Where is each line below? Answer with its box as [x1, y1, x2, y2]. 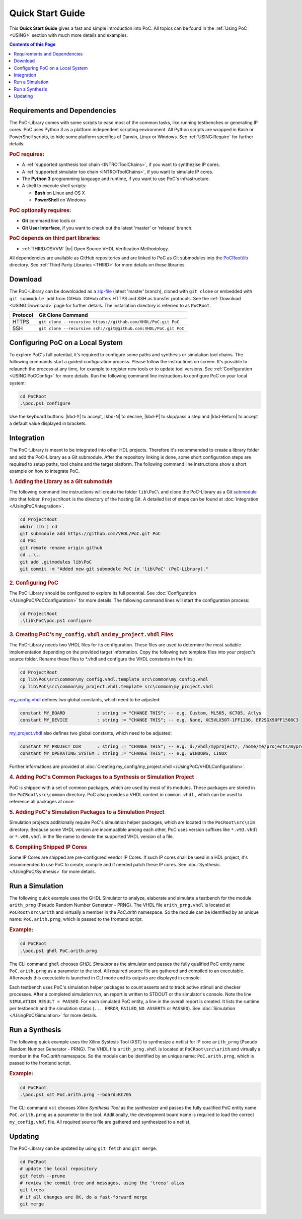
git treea [20, 1187, 44, 1193]
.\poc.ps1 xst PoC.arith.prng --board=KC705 [20, 1092, 132, 1097]
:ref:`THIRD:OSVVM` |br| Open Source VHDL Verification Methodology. [22, 245, 170, 252]
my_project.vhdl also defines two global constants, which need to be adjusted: [9, 730, 172, 736]
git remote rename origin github [20, 545, 103, 550]
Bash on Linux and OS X [34, 190, 85, 196]
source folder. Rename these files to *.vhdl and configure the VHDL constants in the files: [9, 656, 194, 662]
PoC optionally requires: [9, 207, 71, 214]
